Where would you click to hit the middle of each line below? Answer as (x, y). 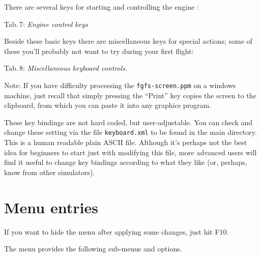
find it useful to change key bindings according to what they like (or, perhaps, (126, 162)
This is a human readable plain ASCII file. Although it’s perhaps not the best (126, 142)
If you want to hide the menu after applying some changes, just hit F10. (117, 231)
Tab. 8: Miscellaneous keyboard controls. (66, 68)
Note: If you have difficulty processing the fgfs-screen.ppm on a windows (120, 85)
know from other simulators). (50, 172)
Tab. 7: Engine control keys (46, 24)
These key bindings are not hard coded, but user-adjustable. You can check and (128, 122)
